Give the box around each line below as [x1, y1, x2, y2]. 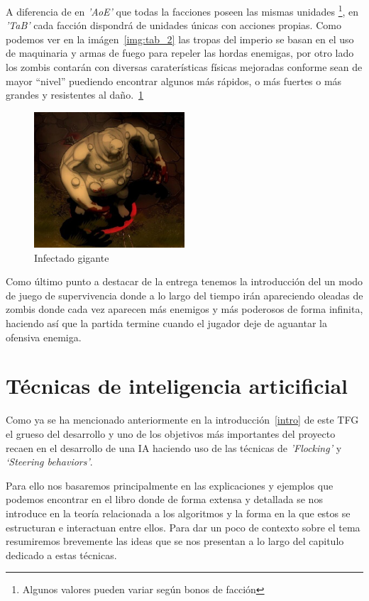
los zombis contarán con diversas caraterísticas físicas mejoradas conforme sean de [6, 60, 363, 75]
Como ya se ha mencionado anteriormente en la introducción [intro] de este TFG [6, 412, 359, 427]
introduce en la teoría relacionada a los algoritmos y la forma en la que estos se [6, 505, 351, 520]
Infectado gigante [34, 250, 109, 265]
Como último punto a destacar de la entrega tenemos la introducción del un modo [6, 274, 363, 289]
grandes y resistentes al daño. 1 [6, 87, 144, 102]
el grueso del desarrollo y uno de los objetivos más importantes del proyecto [6, 426, 336, 441]
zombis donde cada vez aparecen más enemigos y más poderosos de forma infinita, [6, 302, 363, 316]
